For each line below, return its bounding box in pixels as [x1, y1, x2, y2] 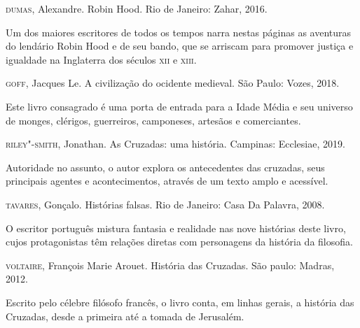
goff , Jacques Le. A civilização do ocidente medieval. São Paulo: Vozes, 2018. [6, 76, 340, 90]
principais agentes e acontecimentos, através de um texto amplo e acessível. [6, 173, 328, 188]
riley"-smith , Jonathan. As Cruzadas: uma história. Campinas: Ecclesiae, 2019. [6, 136, 345, 151]
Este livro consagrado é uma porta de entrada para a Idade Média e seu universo [6, 99, 353, 113]
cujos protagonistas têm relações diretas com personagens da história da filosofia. [6, 234, 353, 249]
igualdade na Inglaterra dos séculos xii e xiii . [6, 52, 197, 66]
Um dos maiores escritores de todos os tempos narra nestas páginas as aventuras [6, 24, 352, 39]
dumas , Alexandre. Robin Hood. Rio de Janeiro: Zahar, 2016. [6, 1, 268, 15]
